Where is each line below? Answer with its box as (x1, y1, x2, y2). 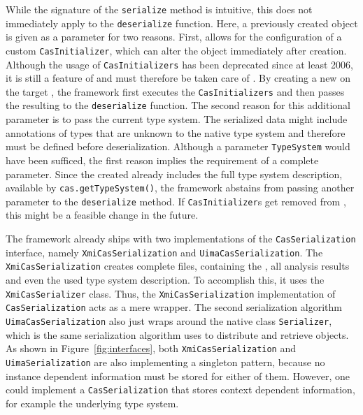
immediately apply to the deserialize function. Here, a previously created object (6, 15, 358, 30)
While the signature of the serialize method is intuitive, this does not (6, 2, 313, 16)
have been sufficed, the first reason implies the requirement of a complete (6, 152, 319, 167)
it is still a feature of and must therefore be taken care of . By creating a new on (6, 71, 350, 85)
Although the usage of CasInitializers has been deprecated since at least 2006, (6, 57, 353, 71)
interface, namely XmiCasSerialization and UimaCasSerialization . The (6, 245, 323, 259)
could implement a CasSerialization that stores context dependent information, (6, 382, 355, 397)
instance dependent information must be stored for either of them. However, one (6, 368, 350, 383)
